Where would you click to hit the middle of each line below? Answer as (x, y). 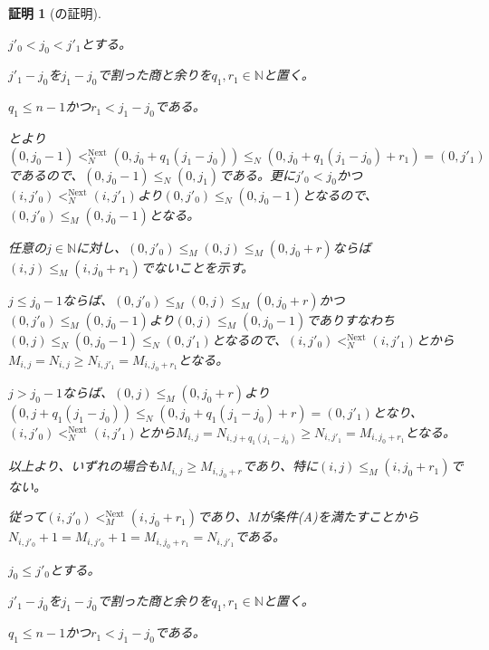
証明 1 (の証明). (55, 13)
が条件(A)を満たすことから (339, 516)
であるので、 (46, 174)
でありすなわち (351, 319)
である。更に (257, 174)
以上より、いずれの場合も (84, 466)
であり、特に (280, 466)
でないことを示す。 (197, 267)
